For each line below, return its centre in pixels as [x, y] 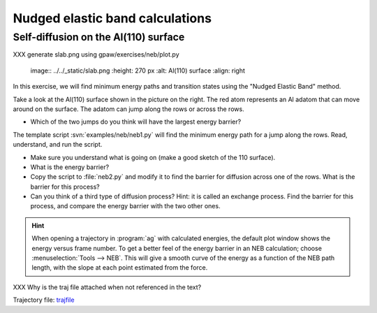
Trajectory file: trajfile [44, 300]
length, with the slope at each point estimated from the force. [120, 268]
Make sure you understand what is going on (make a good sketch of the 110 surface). [153, 157]
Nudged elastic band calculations [112, 18]
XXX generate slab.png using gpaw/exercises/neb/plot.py [96, 54]
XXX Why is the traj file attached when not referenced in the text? [107, 287]
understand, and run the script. [58, 145]
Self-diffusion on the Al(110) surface [99, 37]
